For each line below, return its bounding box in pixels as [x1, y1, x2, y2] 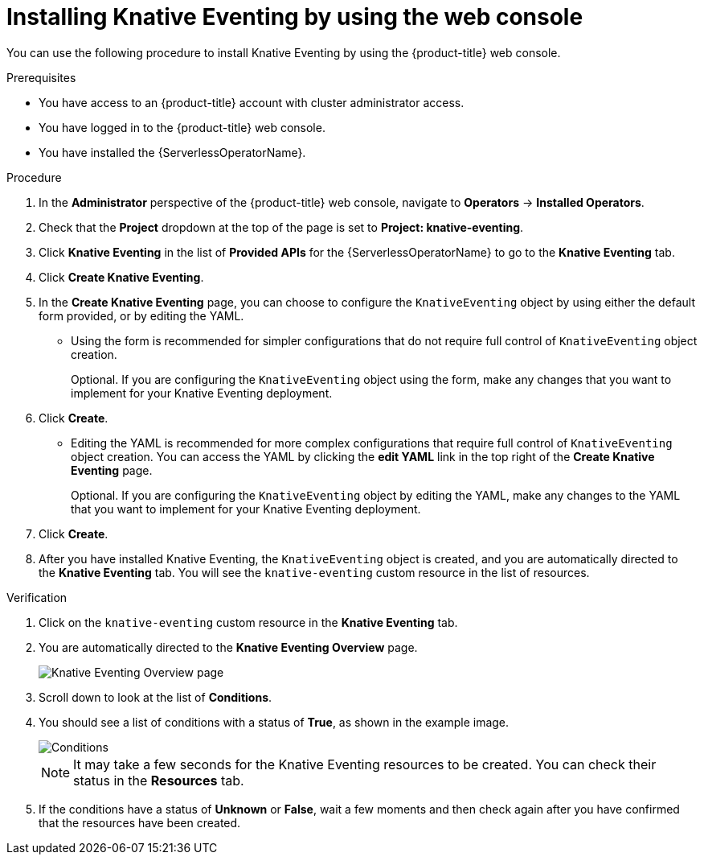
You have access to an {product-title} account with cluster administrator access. [39, 95, 465, 109]
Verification [6, 590, 68, 604]
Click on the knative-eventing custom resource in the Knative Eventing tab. [39, 615, 458, 629]
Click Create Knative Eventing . [39, 270, 204, 284]
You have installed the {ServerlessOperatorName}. [39, 145, 306, 159]
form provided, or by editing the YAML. [39, 308, 244, 323]
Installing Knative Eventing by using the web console [6, 3, 583, 31]
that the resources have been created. [39, 815, 241, 830]
